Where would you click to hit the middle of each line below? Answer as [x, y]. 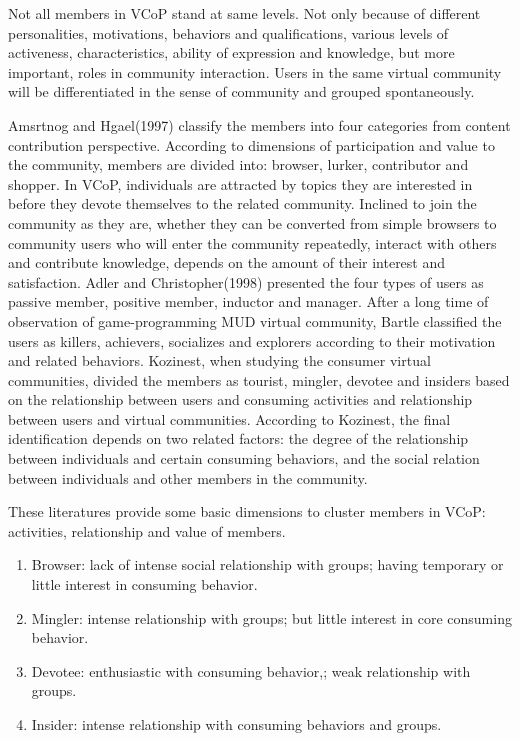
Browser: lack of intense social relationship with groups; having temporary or [267, 564]
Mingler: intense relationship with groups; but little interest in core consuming [271, 617]
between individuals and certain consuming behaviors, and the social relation [244, 458]
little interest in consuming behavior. [144, 584]
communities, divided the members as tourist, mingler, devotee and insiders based [259, 379]
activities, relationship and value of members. [147, 530]
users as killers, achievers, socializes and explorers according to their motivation [252, 340]
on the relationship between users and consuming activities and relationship [240, 399]
